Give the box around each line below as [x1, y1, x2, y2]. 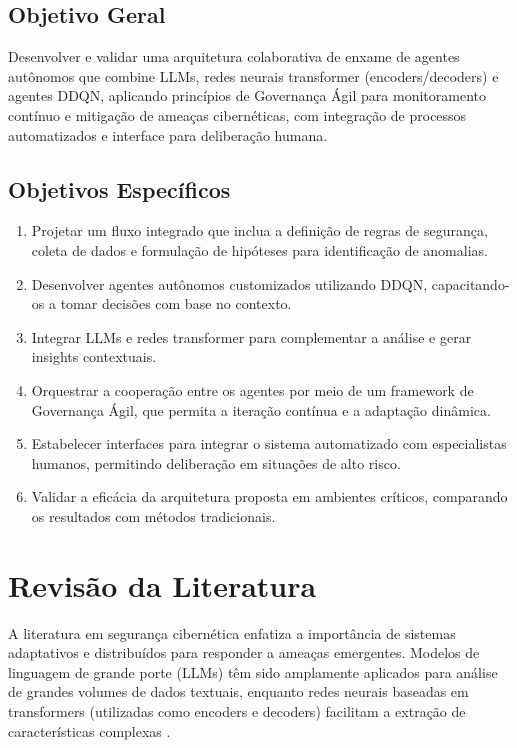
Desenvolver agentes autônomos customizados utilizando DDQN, [31, 273, 428, 294]
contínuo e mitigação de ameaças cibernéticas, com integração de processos [8, 104, 467, 125]
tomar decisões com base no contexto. [60, 293, 292, 314]
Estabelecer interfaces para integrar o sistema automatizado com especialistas [31, 433, 507, 454]
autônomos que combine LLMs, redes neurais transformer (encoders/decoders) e [8, 65, 499, 86]
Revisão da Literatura [8, 564, 317, 605]
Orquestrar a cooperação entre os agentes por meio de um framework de [31, 379, 474, 400]
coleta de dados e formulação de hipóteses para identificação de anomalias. [31, 239, 488, 260]
